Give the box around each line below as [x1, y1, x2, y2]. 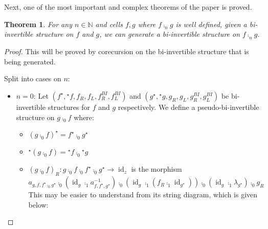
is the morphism [131, 164, 182, 174]
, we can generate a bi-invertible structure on [99, 29, 240, 39]
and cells [95, 18, 123, 29]
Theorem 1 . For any [4, 18, 72, 29]
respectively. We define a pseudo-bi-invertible [118, 101, 259, 112]
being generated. [4, 56, 56, 66]
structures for [48, 101, 91, 112]
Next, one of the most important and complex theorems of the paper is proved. [4, 2, 252, 12]
